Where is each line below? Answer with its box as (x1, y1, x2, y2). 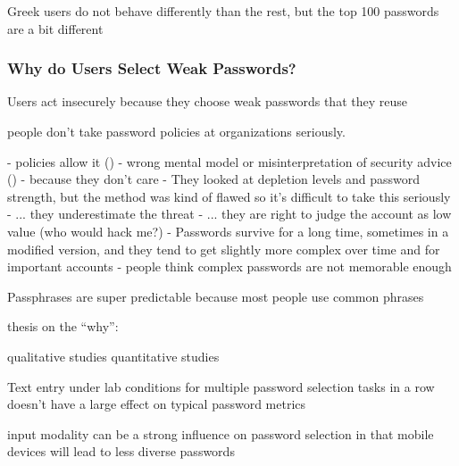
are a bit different (7, 19, 104, 37)
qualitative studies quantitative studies (7, 346, 220, 365)
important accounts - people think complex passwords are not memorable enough (7, 257, 452, 276)
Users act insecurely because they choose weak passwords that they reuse (7, 92, 407, 111)
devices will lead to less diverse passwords (7, 442, 235, 461)
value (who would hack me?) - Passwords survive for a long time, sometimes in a (7, 221, 449, 240)
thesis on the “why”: (7, 317, 119, 336)
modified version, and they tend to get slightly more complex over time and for (7, 239, 440, 258)
